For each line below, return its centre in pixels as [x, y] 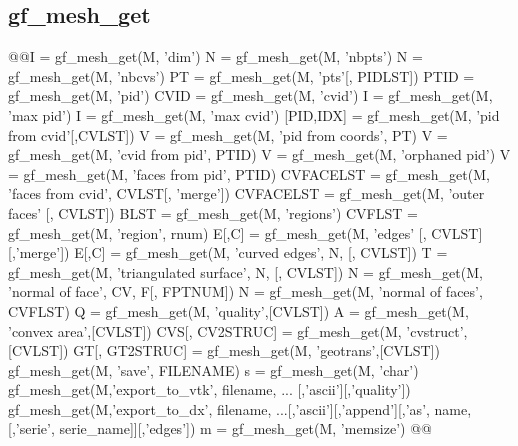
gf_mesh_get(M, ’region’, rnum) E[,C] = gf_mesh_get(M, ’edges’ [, [217, 232]
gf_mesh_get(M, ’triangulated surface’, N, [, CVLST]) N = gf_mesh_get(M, [245, 271]
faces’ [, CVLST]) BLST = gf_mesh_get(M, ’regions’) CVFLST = [213, 212]
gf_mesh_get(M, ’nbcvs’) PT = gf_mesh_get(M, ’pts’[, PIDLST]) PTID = [241, 75]
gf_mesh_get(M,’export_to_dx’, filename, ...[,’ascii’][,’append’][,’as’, [219, 408]
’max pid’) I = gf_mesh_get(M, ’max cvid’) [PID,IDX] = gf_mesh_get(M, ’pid [254, 114]
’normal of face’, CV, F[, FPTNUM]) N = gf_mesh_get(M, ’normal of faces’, [245, 291]
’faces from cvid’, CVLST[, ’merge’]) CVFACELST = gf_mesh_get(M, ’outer [246, 193]
